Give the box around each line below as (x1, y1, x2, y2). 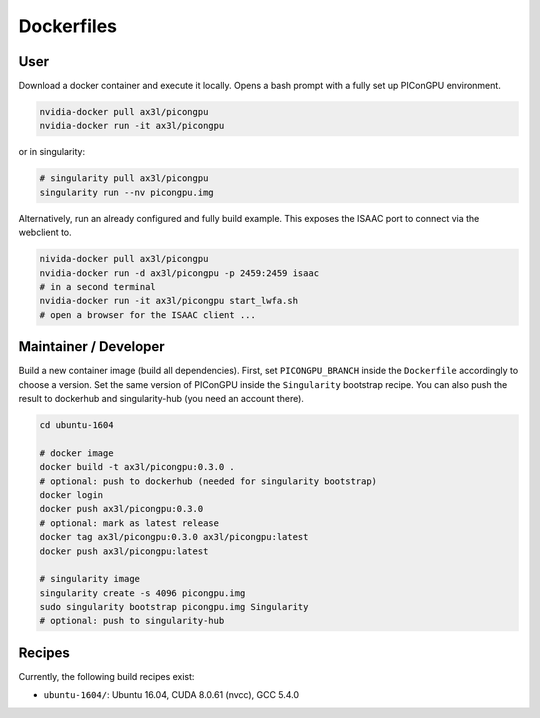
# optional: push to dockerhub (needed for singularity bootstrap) (39, 475, 378, 487)
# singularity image (39, 573, 140, 585)
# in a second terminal (39, 281, 157, 292)
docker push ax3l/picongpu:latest (39, 545, 209, 557)
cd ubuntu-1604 (39, 419, 114, 430)
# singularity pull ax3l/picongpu (39, 173, 209, 184)
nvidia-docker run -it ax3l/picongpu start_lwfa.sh (39, 295, 299, 307)
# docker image (39, 447, 114, 459)
